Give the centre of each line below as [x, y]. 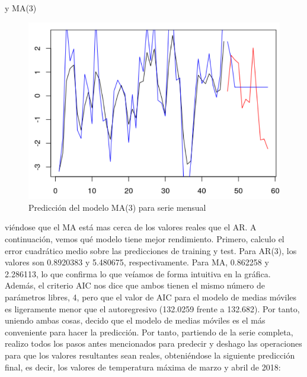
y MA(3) [21, 8]
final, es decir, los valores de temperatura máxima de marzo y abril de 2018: [143, 367]
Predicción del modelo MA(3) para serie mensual [117, 207]
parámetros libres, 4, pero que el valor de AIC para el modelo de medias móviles [151, 297]
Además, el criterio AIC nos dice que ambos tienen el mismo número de [135, 285]
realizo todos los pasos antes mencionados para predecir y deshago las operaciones [153, 343]
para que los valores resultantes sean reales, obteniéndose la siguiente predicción [150, 355]
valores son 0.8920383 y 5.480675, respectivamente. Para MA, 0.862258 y [137, 262]
